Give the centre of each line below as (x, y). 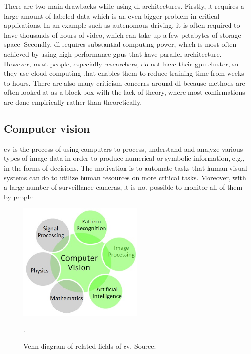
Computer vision (47, 128)
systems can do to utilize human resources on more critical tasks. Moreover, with (125, 177)
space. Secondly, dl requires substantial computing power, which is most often (120, 44)
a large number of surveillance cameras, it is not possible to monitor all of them (123, 187)
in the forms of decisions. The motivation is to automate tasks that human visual (125, 167)
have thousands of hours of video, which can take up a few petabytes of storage (123, 34)
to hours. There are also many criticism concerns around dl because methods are (125, 82)
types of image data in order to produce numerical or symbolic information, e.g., (124, 158)
